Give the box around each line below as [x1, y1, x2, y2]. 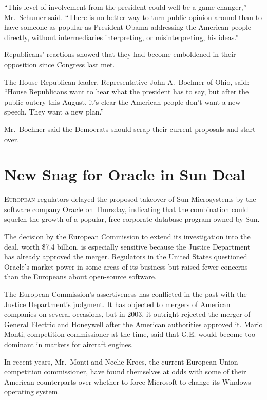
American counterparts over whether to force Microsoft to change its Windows [4, 376, 251, 387]
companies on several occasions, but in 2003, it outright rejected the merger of [4, 309, 251, 319]
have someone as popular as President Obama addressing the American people [4, 22, 252, 32]
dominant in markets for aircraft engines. [4, 338, 133, 349]
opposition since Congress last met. [4, 59, 115, 69]
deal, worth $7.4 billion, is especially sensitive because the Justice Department [4, 241, 251, 252]
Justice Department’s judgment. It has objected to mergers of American [4, 298, 231, 309]
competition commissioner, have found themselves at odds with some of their [4, 366, 246, 377]
